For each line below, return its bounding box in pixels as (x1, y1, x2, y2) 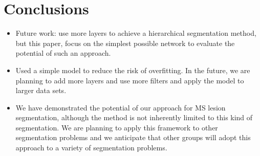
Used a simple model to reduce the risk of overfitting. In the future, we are (15, 64, 250, 75)
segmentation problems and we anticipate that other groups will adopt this (15, 132, 251, 143)
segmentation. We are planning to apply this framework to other (15, 122, 218, 132)
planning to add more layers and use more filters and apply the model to (15, 75, 244, 85)
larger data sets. (15, 85, 67, 96)
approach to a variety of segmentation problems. (15, 142, 167, 153)
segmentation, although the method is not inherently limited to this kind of (15, 112, 253, 123)
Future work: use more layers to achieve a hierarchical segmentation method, (15, 28, 256, 38)
